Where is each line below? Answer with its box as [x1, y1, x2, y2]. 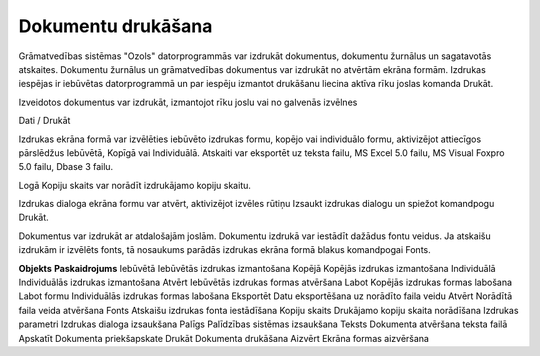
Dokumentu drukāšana [18, 15, 213, 37]
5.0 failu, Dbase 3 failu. [18, 161, 114, 173]
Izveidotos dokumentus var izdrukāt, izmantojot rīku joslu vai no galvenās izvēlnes [18, 96, 358, 108]
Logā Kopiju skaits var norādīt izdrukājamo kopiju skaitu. [18, 179, 252, 191]
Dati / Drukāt [18, 115, 71, 127]
